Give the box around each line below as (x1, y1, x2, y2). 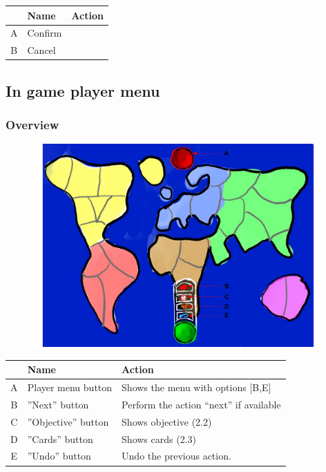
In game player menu (6, 79, 160, 101)
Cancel (27, 43, 56, 57)
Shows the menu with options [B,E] (122, 380, 271, 395)
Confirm (27, 26, 62, 40)
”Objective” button (27, 414, 109, 428)
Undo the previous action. (122, 449, 231, 463)
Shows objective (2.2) (122, 414, 212, 428)
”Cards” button (27, 431, 93, 446)
